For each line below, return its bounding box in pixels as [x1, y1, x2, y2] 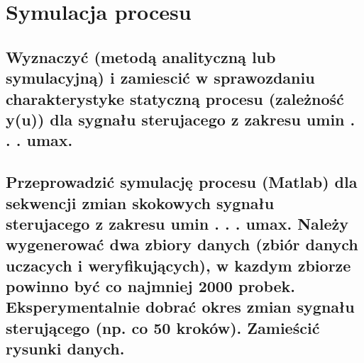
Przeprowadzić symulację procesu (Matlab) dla [6, 171, 358, 193]
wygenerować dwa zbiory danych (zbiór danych [6, 233, 358, 255]
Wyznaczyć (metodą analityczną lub [6, 45, 276, 67]
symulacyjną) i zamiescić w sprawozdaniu [6, 67, 315, 89]
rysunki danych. [6, 337, 125, 359]
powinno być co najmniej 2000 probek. [6, 275, 296, 297]
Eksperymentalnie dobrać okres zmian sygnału [6, 296, 355, 318]
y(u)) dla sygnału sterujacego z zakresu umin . [6, 108, 355, 130]
